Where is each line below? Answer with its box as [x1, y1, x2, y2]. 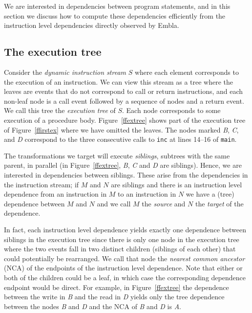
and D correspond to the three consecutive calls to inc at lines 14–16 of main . [4, 134, 237, 144]
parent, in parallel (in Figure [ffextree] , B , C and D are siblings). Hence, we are [4, 160, 242, 170]
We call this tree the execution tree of [4, 105, 116, 115]
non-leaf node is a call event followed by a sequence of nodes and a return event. [4, 95, 244, 106]
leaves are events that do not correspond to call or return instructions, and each [4, 86, 243, 96]
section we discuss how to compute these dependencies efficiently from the [4, 10, 226, 21]
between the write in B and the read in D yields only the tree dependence [4, 291, 225, 302]
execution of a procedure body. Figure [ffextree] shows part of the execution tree [4, 114, 246, 125]
